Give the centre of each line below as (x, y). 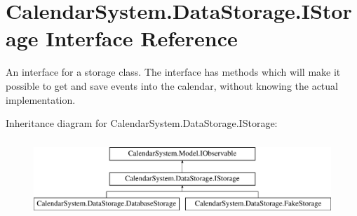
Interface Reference (142, 38)
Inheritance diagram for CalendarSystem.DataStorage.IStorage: (142, 123)
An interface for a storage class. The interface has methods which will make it (173, 72)
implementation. (41, 99)
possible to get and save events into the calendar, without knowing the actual (172, 85)
